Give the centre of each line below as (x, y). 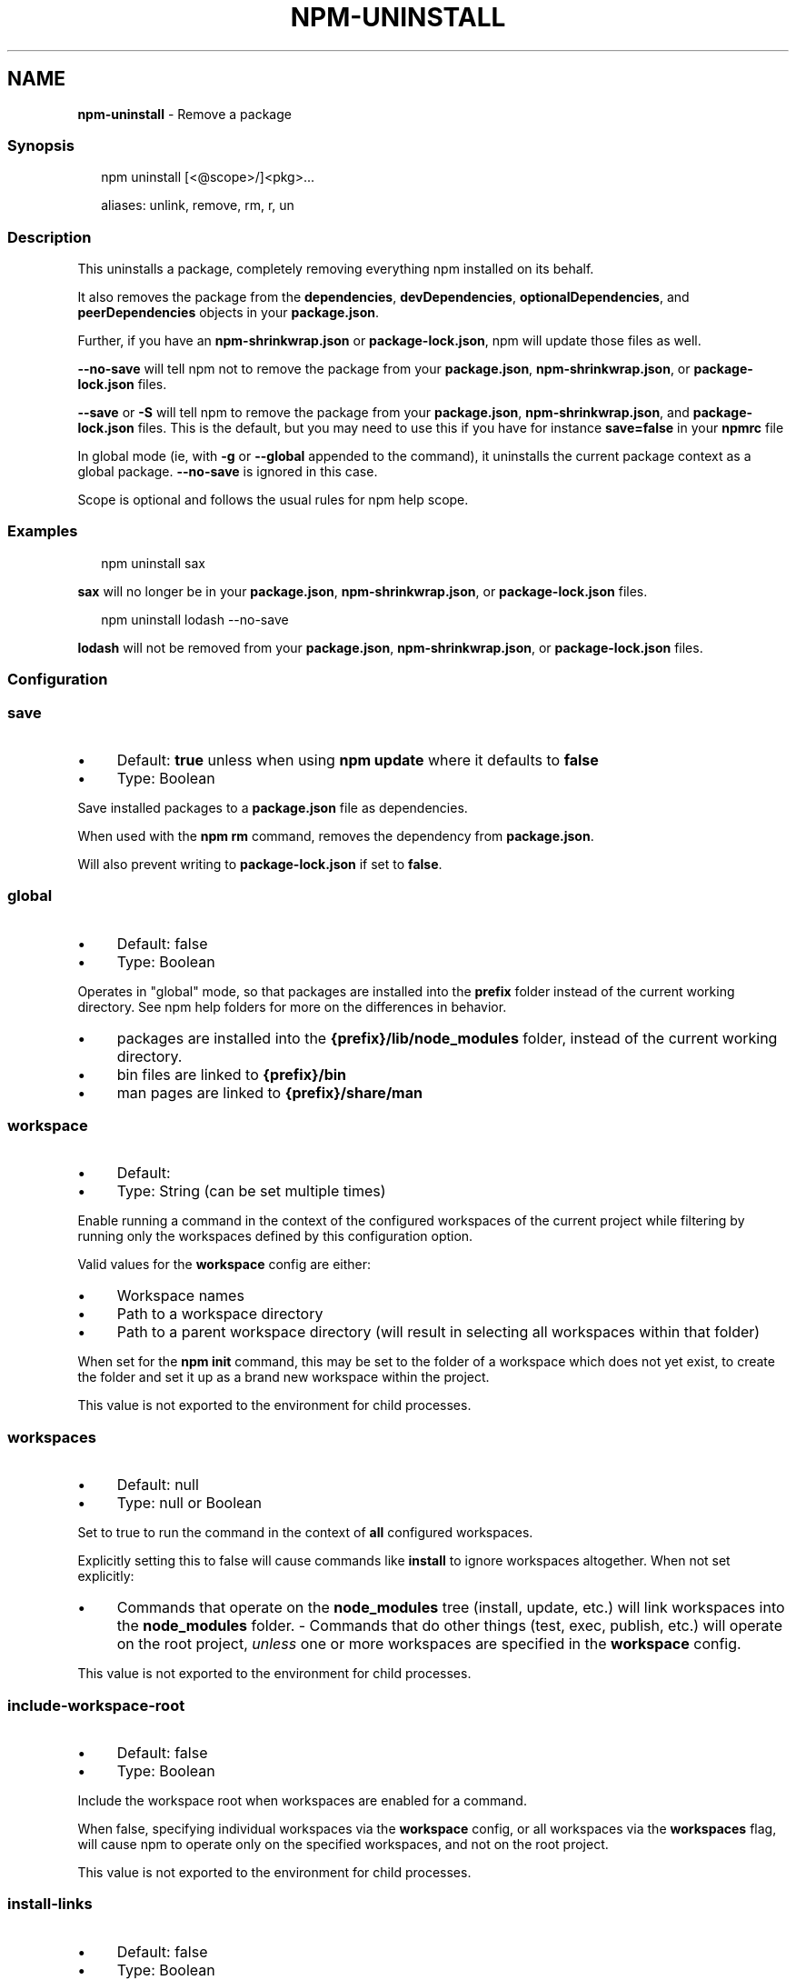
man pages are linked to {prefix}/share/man (269, 1092)
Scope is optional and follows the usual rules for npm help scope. (273, 500)
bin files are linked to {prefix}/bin (232, 1074)
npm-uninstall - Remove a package (184, 114)
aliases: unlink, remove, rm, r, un (198, 205)
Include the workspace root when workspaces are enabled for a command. (302, 1800)
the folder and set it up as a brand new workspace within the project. (284, 1377)
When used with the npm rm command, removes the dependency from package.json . (336, 835)
